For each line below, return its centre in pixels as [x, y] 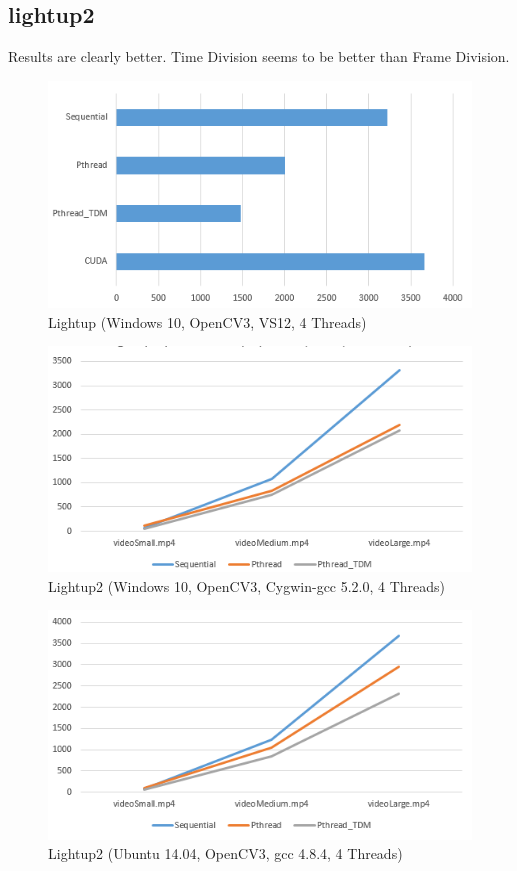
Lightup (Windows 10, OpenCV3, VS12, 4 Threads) [207, 321]
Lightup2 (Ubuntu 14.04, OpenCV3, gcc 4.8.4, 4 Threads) [225, 853]
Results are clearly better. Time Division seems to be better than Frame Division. [259, 56]
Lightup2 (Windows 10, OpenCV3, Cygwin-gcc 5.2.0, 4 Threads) [247, 585]
